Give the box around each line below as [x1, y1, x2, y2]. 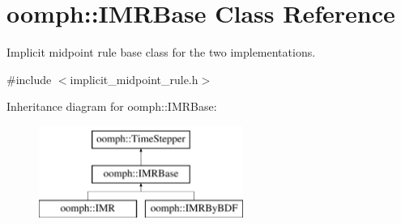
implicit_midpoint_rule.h [70, 70, 198, 87]
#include [6, 70, 52, 87]
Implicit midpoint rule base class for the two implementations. [6, 44, 316, 61]
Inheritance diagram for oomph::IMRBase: [6, 98, 217, 115]
